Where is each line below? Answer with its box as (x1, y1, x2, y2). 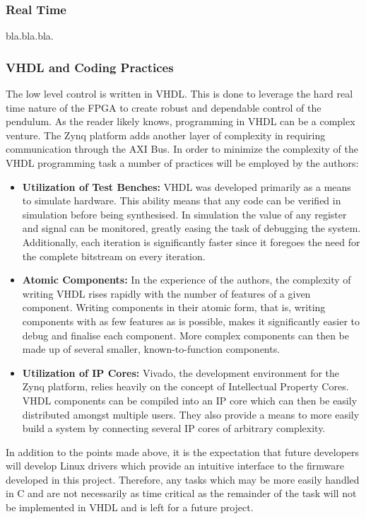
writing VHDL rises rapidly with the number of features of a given (22, 286, 311, 301)
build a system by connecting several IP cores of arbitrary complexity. (22, 421, 326, 436)
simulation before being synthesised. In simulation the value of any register (22, 206, 347, 221)
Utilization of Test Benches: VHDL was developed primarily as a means (22, 179, 351, 194)
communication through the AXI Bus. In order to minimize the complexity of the (6, 141, 358, 156)
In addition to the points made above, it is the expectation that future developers (6, 444, 360, 459)
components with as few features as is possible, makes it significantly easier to (22, 313, 360, 328)
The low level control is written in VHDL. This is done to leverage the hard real (6, 86, 353, 101)
